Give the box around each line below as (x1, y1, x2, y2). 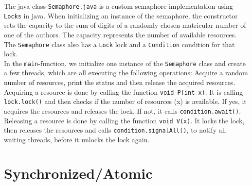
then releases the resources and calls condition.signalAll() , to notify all (4, 125, 226, 135)
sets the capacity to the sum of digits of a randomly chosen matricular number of (4, 20, 246, 30)
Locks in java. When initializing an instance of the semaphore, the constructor (4, 10, 238, 20)
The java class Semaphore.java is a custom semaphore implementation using (4, 1, 233, 11)
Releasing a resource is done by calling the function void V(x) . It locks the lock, (4, 115, 245, 125)
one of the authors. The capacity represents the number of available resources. (4, 29, 237, 39)
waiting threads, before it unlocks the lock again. (4, 134, 150, 144)
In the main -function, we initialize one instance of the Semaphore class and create (4, 58, 246, 68)
